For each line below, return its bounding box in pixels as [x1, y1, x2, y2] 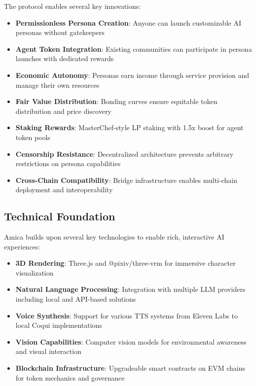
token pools [15, 132, 50, 142]
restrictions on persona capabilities [15, 158, 121, 169]
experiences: [4, 241, 40, 251]
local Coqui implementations [15, 320, 102, 330]
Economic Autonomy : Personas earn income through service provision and [15, 70, 249, 80]
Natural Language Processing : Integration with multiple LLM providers [15, 284, 246, 294]
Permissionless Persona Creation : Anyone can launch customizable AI [15, 17, 241, 28]
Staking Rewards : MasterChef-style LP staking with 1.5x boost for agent [15, 122, 244, 133]
